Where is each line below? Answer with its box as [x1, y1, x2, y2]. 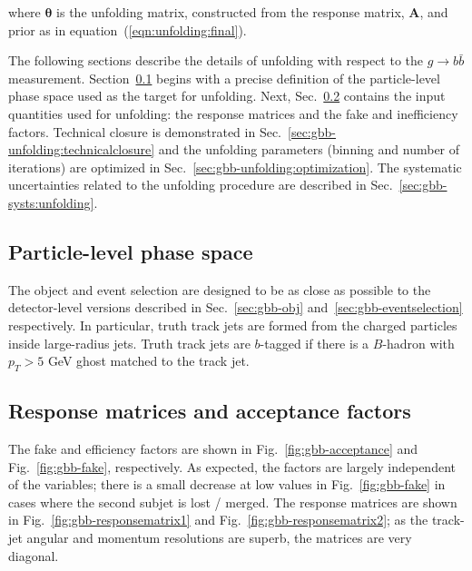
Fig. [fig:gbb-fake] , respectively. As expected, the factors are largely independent [8, 457, 456, 476]
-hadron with [382, 333, 455, 352]
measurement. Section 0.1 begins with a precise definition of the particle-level [8, 68, 440, 87]
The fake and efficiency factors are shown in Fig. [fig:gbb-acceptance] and [8, 439, 418, 458]
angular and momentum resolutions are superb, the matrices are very [26, 528, 412, 547]
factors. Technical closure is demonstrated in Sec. [8, 122, 282, 141]
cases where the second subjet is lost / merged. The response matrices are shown [8, 492, 457, 511]
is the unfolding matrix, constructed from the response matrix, [56, 3, 405, 21]
